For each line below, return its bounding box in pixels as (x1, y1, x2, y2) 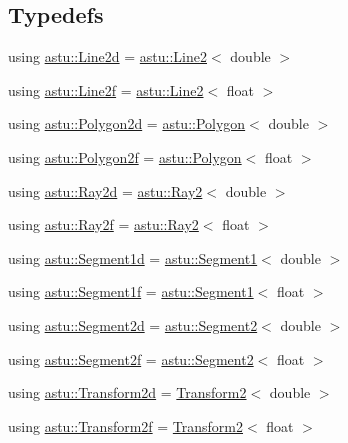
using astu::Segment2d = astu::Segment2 (8, 314, 258, 335)
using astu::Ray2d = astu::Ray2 (8, 180, 203, 201)
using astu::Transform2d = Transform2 (8, 382, 247, 403)
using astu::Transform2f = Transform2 (8, 415, 244, 436)
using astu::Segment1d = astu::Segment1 (8, 247, 258, 268)
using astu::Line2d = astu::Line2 (8, 46, 207, 67)
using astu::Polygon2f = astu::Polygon (8, 146, 242, 167)
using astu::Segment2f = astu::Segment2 (8, 348, 254, 369)
